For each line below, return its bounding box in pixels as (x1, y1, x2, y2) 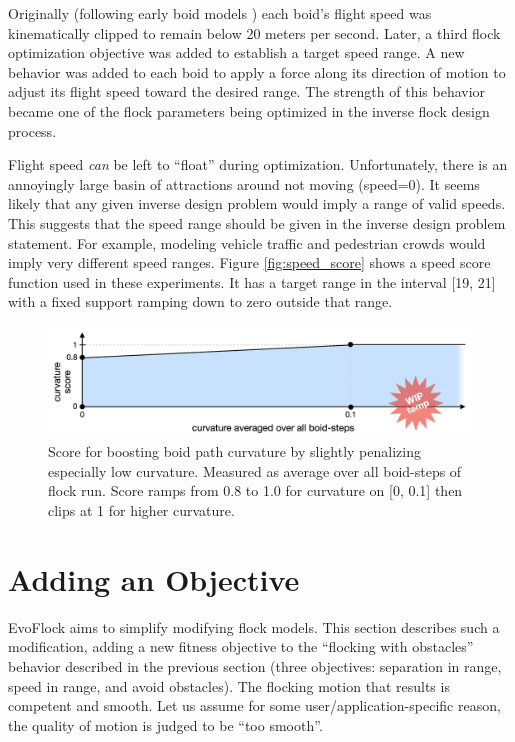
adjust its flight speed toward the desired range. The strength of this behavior (8, 81, 486, 102)
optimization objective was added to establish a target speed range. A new (8, 42, 465, 63)
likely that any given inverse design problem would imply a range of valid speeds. (8, 193, 506, 214)
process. (8, 120, 57, 141)
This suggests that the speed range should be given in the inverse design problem (8, 212, 506, 233)
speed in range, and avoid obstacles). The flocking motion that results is (8, 675, 450, 696)
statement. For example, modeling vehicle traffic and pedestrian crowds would (8, 232, 486, 253)
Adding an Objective (8, 558, 300, 599)
